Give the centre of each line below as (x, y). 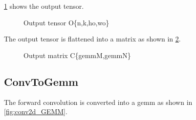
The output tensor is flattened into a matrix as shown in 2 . (92, 39)
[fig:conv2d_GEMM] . (36, 111)
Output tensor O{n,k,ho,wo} (66, 22)
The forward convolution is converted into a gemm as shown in (98, 102)
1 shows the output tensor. (44, 6)
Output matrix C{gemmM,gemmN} (77, 55)
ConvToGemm (41, 81)
